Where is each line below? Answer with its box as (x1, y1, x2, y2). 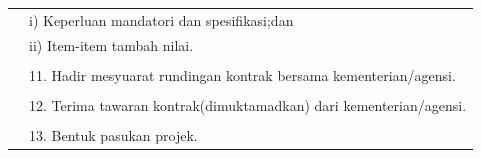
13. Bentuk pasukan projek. (29, 124, 198, 145)
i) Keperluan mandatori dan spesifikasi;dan (29, 9, 294, 30)
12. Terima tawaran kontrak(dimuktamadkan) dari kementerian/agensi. (29, 94, 467, 115)
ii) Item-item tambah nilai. (29, 34, 194, 55)
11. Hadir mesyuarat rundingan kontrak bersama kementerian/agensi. (29, 64, 456, 85)
